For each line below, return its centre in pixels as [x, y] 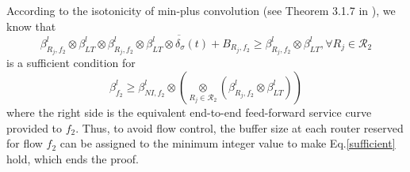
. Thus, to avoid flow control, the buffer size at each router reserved [239, 127]
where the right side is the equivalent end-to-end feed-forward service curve [189, 112]
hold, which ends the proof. [73, 158]
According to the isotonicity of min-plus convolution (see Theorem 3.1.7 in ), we [201, 10]
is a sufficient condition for [71, 63]
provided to [34, 127]
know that [31, 26]
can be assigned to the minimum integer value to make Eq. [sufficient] [228, 143]
